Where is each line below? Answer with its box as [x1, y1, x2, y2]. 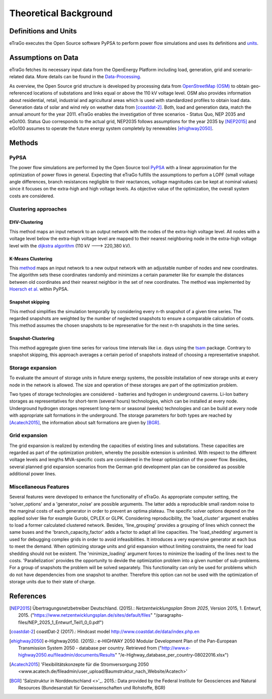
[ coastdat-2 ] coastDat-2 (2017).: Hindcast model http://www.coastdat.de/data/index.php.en [9, 629, 200, 635]
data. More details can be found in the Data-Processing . [25, 74, 142, 80]
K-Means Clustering [9, 256, 53, 262]
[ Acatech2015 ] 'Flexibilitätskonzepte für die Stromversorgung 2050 [9, 661, 149, 667]
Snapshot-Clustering [9, 335, 55, 341]
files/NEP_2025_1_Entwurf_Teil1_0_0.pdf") [18, 619, 104, 625]
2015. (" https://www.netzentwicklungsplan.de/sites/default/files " [18, 612, 153, 618]
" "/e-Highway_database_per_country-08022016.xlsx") [115, 652, 229, 658]
